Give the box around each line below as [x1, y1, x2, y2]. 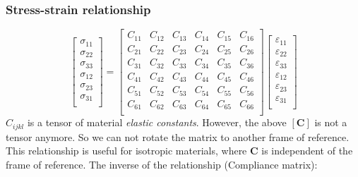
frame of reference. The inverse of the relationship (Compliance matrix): [6, 157, 318, 171]
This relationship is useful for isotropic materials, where [6, 143, 247, 158]
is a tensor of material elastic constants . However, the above [27, 115, 287, 130]
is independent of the [261, 143, 353, 158]
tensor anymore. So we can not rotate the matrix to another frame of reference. [6, 129, 350, 144]
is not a [314, 115, 347, 130]
